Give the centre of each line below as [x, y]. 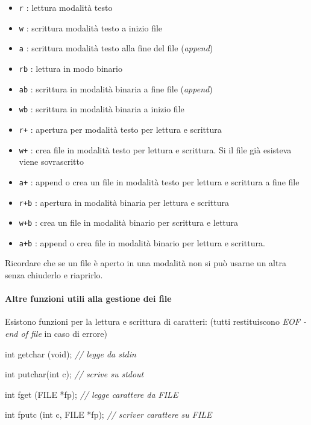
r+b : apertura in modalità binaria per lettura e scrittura [124, 202]
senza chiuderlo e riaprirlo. [54, 275]
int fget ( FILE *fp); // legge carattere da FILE [92, 394]
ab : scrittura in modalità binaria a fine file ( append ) [116, 88]
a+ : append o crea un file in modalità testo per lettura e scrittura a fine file [159, 181]
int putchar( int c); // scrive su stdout [74, 374]
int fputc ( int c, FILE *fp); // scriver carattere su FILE [108, 414]
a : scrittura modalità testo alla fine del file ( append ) [116, 48]
